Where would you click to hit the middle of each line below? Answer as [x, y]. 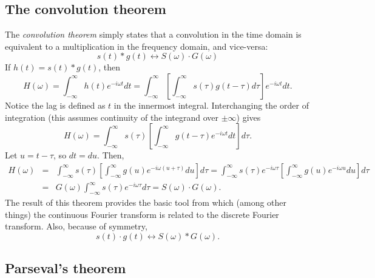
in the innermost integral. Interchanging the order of [211, 105]
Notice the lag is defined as [55, 105]
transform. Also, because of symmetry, [76, 226]
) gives [248, 117]
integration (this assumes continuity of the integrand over [112, 117]
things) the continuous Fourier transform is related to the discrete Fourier [142, 214]
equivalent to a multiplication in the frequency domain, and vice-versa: [137, 46]
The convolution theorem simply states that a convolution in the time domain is [153, 34]
